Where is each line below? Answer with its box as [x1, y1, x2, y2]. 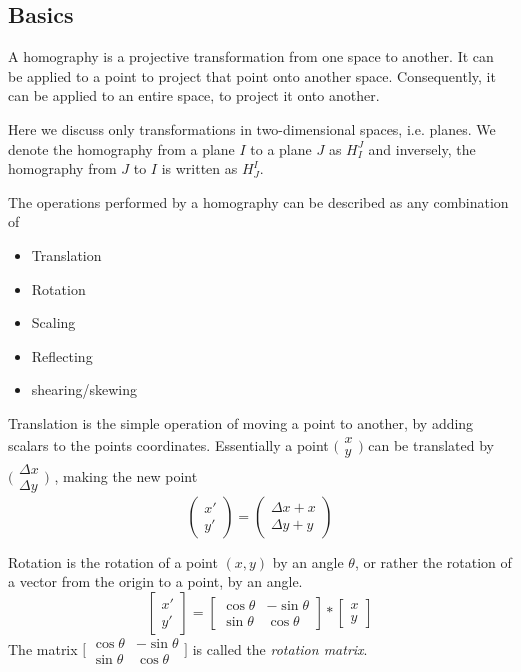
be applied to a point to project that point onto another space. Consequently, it [8, 65, 496, 86]
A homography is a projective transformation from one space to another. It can [8, 46, 494, 67]
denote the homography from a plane [8, 138, 235, 159]
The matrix [8, 638, 78, 659]
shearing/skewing [31, 379, 137, 400]
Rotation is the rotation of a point [8, 551, 218, 572]
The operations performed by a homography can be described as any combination [8, 191, 509, 212]
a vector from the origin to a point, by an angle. [8, 571, 303, 592]
